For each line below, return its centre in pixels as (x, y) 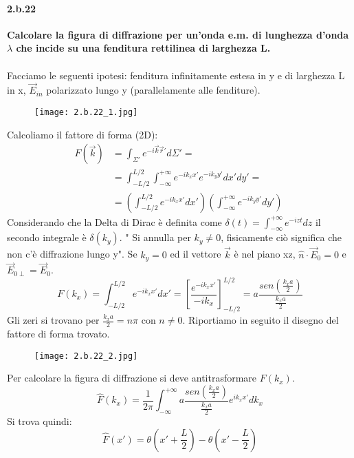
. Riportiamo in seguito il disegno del (261, 320)
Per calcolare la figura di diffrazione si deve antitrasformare (132, 378)
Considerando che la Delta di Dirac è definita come (114, 221)
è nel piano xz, (265, 254)
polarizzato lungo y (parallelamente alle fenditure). (153, 90)
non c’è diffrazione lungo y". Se (72, 254)
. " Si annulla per (155, 237)
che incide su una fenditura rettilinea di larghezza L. (143, 48)
